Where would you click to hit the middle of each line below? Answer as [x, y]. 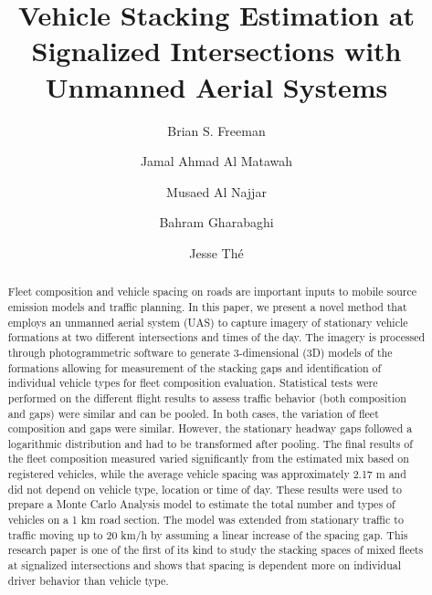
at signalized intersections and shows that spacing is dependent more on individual [205, 565]
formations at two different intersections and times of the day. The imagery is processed [216, 337]
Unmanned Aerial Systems [216, 86]
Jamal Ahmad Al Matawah [216, 161]
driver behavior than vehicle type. [88, 580]
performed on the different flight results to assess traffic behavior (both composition [207, 397]
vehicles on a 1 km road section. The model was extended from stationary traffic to [205, 520]
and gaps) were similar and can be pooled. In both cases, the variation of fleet [193, 413]
